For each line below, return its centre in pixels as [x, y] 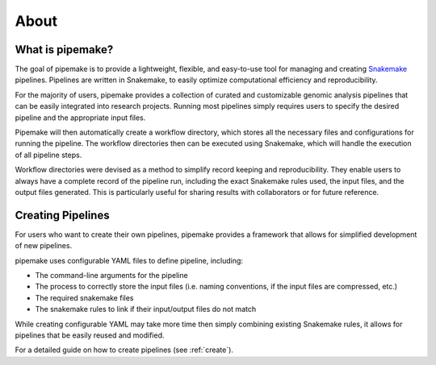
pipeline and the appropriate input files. [80, 118]
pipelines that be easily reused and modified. [90, 335]
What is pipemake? [64, 50]
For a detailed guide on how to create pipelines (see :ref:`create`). [124, 350]
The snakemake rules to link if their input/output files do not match [146, 309]
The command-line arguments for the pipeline [112, 276]
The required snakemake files [84, 297]
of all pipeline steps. [48, 155]
